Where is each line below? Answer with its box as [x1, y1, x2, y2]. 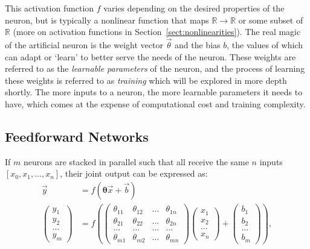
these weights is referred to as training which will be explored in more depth [5, 74, 287, 86]
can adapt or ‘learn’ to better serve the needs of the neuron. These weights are [5, 50, 296, 63]
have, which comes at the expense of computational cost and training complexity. [5, 97, 306, 110]
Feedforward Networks [5, 127, 149, 145]
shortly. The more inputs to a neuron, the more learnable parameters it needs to [5, 86, 303, 98]
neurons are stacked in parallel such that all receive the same [23, 155, 249, 168]
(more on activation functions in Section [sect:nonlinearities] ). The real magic [13, 25, 301, 38]
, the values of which [227, 39, 303, 51]
